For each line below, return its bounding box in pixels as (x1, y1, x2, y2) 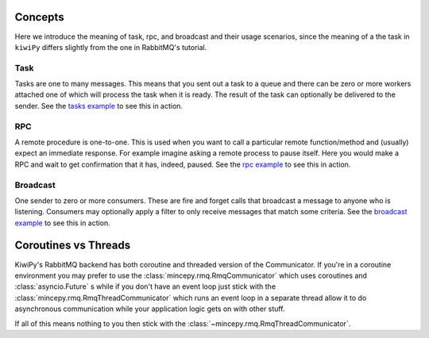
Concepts (14, 10, 64, 24)
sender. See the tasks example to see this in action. (14, 101, 183, 110)
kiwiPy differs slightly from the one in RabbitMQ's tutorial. (14, 42, 207, 52)
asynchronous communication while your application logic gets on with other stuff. (14, 304, 285, 313)
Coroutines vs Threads (14, 239, 131, 252)
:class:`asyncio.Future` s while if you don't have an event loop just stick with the (14, 282, 276, 291)
